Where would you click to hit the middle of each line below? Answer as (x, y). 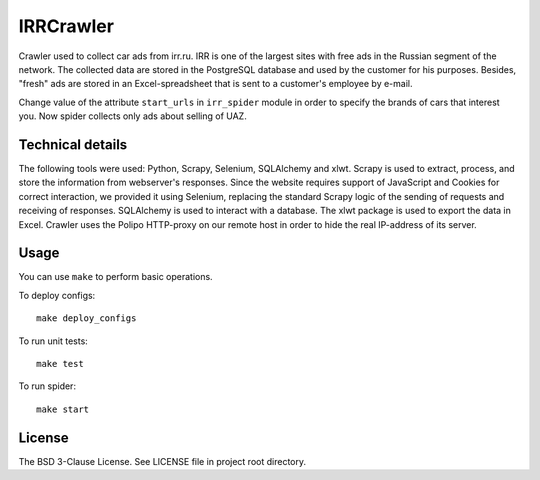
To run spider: (47, 386)
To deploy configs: (57, 295)
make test (60, 364)
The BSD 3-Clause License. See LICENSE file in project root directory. (162, 461)
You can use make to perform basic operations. (116, 277)
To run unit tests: (53, 341)
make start (63, 409)
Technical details (73, 144)
